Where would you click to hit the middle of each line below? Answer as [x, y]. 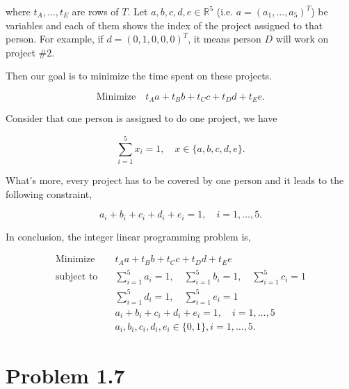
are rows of [95, 11]
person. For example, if [55, 39]
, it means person [225, 39]
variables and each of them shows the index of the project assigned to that [164, 25]
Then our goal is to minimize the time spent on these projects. [139, 76]
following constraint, [49, 193]
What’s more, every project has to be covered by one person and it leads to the [175, 180]
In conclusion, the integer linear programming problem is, [128, 236]
